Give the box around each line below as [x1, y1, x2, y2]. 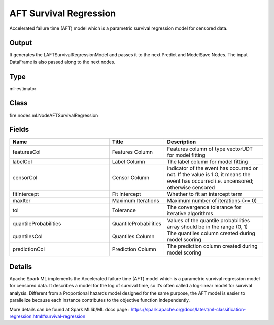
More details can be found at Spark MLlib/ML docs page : [9, 306, 130, 312]
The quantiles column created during [167, 230, 256, 237]
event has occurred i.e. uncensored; [167, 177, 254, 185]
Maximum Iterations [112, 197, 160, 204]
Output [9, 39, 32, 47]
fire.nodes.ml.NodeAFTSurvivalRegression [9, 112, 98, 118]
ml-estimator [9, 85, 37, 91]
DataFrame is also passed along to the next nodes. [9, 59, 116, 65]
